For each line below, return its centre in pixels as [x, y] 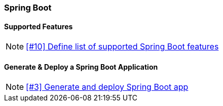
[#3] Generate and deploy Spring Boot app [107, 87]
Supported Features [39, 26]
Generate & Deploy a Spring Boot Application [81, 67]
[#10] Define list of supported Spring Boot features [122, 47]
